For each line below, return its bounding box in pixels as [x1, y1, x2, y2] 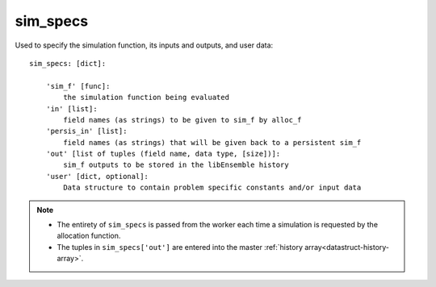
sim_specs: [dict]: [29, 59, 107, 68]
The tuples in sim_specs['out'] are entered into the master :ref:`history [57, 242, 303, 252]
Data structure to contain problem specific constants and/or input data [63, 183, 362, 193]
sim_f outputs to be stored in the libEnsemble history [63, 160, 290, 169]
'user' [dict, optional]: [45, 172, 149, 181]
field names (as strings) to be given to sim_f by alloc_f [63, 115, 302, 124]
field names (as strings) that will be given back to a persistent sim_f [63, 138, 362, 147]
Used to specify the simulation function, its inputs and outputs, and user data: [15, 40, 274, 50]
